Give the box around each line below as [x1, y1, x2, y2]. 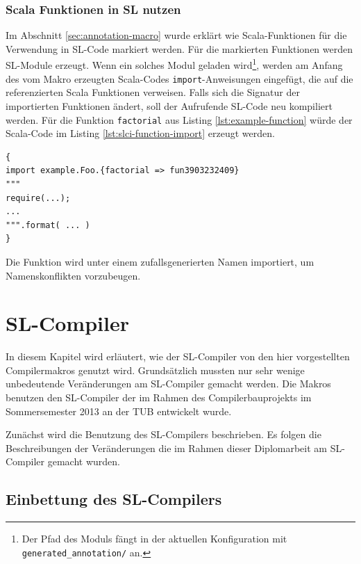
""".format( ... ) [6, 220, 90, 230]
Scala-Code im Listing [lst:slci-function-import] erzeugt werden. [6, 126, 275, 140]
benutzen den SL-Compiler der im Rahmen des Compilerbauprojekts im [6, 390, 312, 404]
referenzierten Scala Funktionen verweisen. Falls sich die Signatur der [6, 85, 300, 99]
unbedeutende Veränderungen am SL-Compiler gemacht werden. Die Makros [6, 376, 331, 391]
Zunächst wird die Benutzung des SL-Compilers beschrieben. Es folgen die [6, 427, 321, 442]
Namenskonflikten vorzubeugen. [6, 268, 141, 282]
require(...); [6, 193, 71, 203]
